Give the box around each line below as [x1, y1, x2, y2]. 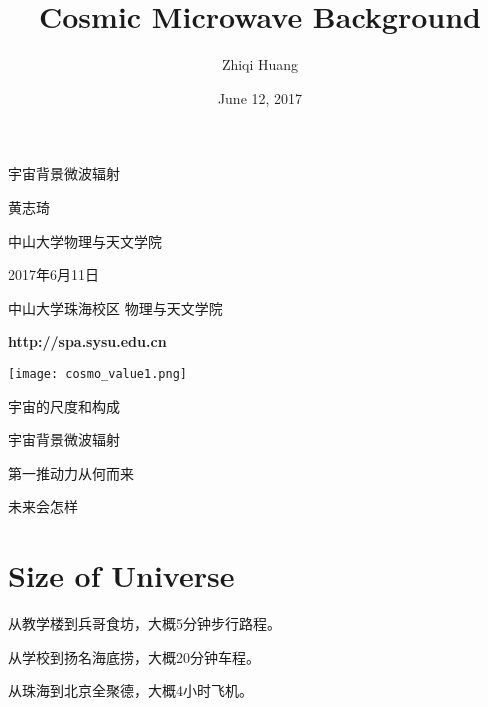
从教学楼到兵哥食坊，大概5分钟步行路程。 [8, 613, 281, 634]
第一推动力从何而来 [8, 462, 134, 483]
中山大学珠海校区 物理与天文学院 [8, 297, 223, 318]
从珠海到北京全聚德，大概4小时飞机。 [8, 680, 253, 701]
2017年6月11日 [8, 264, 99, 285]
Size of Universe [8, 555, 235, 596]
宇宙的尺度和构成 [8, 395, 120, 416]
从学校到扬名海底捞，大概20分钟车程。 [8, 646, 260, 667]
